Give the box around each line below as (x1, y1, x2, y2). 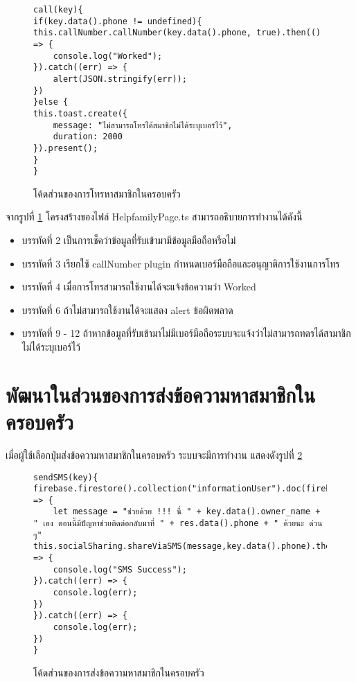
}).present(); (33, 143, 98, 153)
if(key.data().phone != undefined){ (33, 16, 202, 26)
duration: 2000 (53, 132, 123, 142)
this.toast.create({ (33, 108, 128, 119)
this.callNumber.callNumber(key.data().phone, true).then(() (33, 28, 321, 38)
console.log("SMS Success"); (53, 564, 187, 575)
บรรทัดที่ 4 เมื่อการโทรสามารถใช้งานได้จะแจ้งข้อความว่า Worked (21, 279, 256, 294)
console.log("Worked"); (53, 51, 163, 61)
